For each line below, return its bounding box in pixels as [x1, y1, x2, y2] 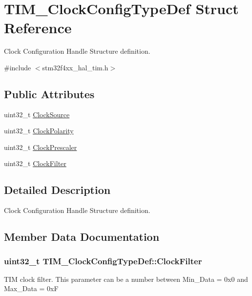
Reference [4, 18, 72, 38]
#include [4, 62, 31, 72]
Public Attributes [4, 86, 95, 101]
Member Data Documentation [4, 229, 160, 244]
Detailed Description [4, 182, 111, 197]
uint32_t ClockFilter [4, 158, 66, 169]
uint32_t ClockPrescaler [4, 142, 77, 152]
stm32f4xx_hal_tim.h [42, 62, 108, 72]
